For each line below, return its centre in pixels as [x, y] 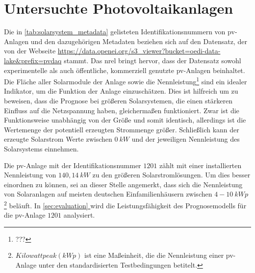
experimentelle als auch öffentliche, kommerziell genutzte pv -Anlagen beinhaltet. [125, 70]
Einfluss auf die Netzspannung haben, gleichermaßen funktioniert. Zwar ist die [122, 110]
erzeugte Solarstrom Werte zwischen [58, 139]
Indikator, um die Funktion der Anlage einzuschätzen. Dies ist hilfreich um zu [121, 91]
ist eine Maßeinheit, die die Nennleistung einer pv [159, 255]
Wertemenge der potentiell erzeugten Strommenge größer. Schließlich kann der [122, 129]
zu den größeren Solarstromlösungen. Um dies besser [171, 175]
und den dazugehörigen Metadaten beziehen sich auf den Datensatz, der [139, 41]
